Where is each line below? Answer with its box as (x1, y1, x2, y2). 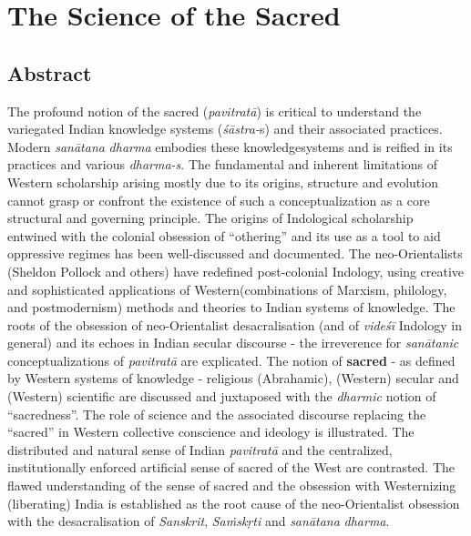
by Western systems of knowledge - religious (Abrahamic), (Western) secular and (7, 369, 459, 388)
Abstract (7, 58, 92, 86)
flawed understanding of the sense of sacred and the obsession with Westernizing (7, 476, 456, 495)
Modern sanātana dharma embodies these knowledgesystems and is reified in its (7, 137, 453, 156)
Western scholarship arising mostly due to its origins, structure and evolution (7, 172, 438, 191)
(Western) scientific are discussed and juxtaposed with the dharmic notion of (7, 387, 436, 406)
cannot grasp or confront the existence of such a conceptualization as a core (7, 190, 430, 209)
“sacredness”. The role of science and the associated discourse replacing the (7, 404, 426, 423)
